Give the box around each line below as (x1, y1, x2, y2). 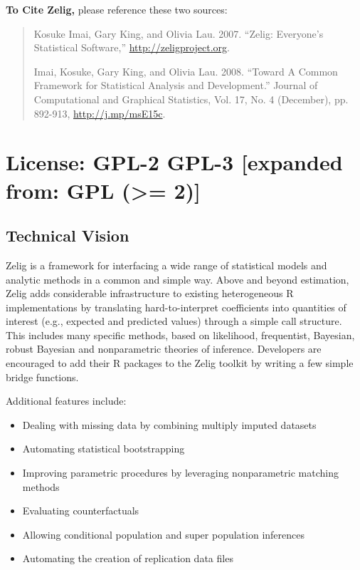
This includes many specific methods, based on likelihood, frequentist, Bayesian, (6, 327, 355, 342)
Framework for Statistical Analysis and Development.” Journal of (33, 78, 318, 93)
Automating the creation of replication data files (22, 551, 233, 566)
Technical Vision (6, 224, 129, 247)
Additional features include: (6, 393, 127, 408)
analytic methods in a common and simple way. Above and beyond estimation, (6, 271, 349, 286)
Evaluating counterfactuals (22, 503, 139, 518)
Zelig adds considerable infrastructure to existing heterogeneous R (6, 286, 294, 301)
